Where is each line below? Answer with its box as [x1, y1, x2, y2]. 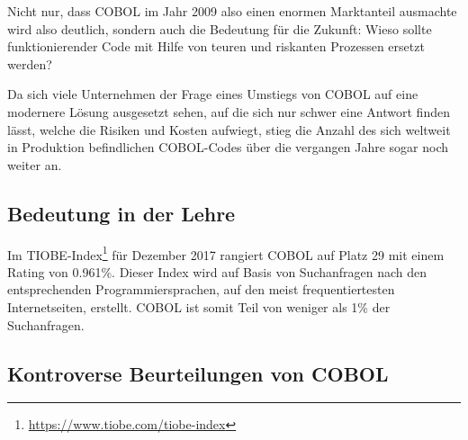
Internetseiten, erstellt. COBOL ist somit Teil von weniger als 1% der [7, 297, 391, 316]
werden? [7, 54, 52, 73]
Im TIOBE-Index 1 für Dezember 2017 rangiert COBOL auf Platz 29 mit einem [7, 242, 445, 264]
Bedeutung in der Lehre [7, 199, 236, 227]
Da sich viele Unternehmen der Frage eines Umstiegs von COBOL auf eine [7, 85, 418, 103]
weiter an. [7, 155, 62, 174]
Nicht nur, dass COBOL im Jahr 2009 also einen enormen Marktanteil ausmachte [7, 2, 457, 20]
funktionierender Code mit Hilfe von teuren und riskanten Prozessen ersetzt [7, 37, 425, 56]
